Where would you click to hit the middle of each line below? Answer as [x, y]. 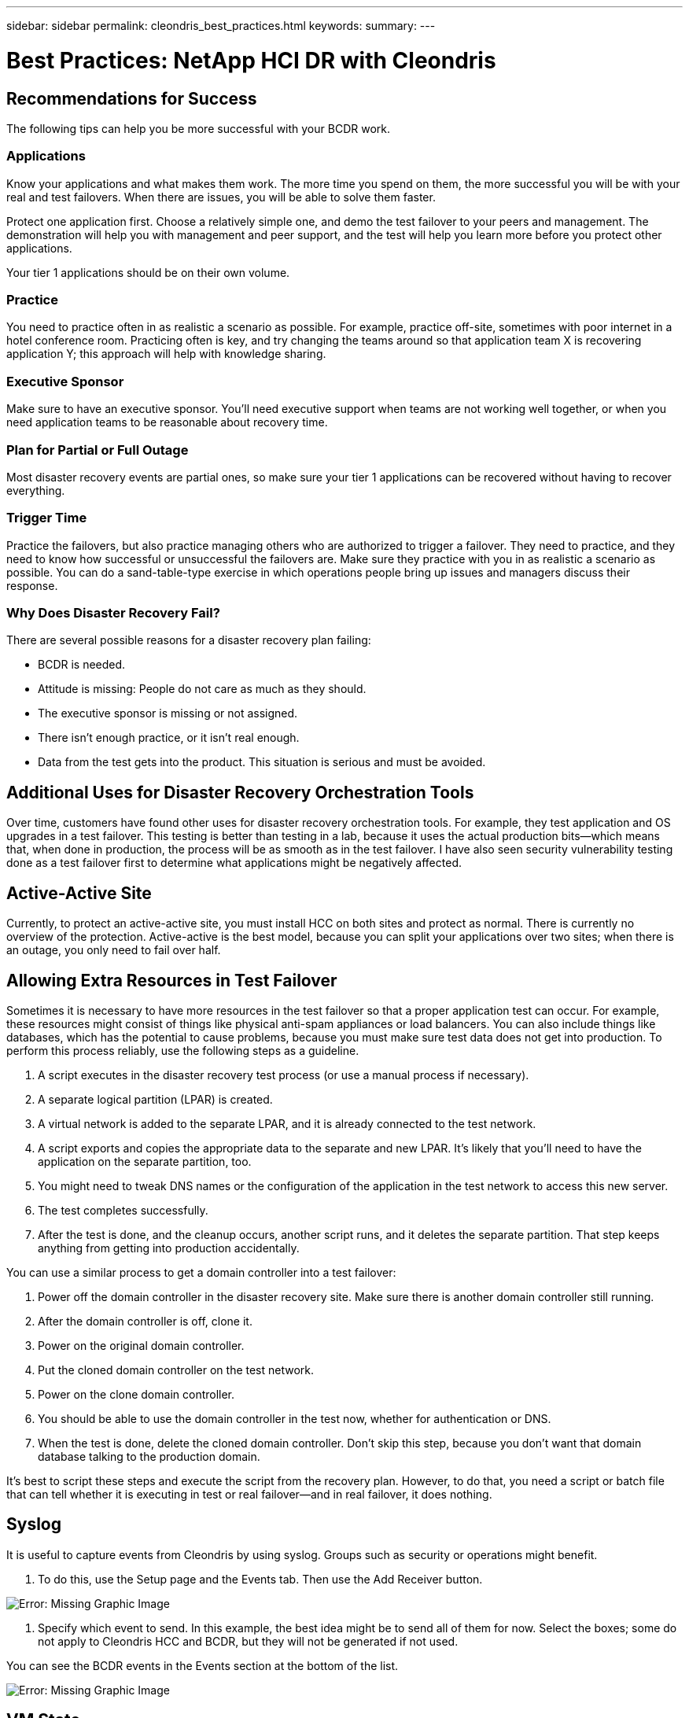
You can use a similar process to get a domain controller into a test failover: [201, 1272]
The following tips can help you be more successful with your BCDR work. [198, 128]
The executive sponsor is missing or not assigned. [168, 713]
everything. [36, 490]
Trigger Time [47, 518]
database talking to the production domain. [149, 1456]
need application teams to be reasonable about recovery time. [167, 422]
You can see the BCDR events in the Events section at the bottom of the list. [203, 1665]
